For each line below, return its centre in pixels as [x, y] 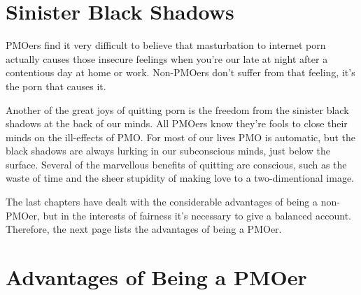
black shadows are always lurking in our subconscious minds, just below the [168, 151]
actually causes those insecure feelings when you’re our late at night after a [167, 58]
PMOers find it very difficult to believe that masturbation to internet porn [166, 45]
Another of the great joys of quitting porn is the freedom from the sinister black [177, 109]
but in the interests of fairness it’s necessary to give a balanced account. [197, 215]
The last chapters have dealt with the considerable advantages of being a [162, 202]
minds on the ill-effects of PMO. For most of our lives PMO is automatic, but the [180, 137]
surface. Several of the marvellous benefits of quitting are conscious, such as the [176, 164]
